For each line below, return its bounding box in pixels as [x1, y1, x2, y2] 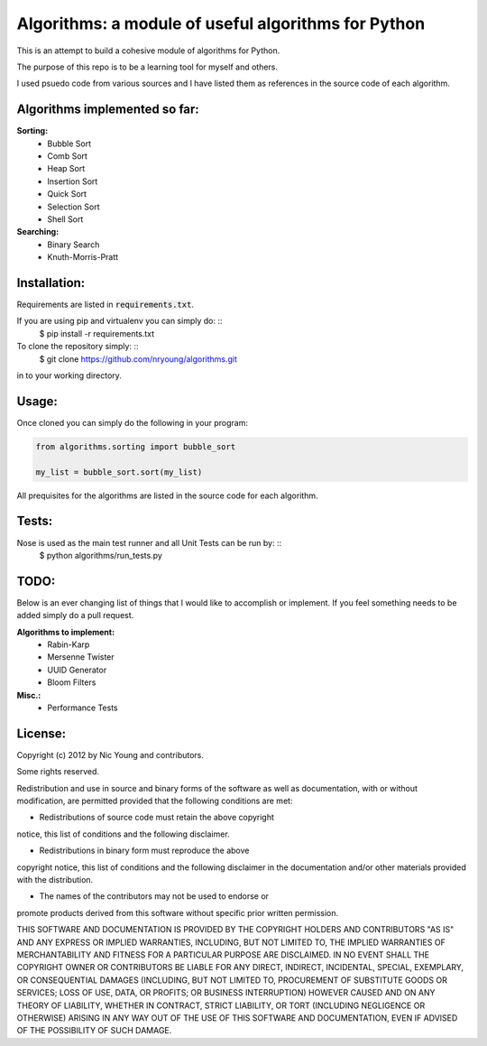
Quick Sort [47, 189, 87, 199]
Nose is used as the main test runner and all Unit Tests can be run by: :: [16, 537, 282, 548]
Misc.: [16, 690, 41, 700]
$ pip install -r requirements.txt [39, 328, 155, 338]
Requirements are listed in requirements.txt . [16, 299, 194, 310]
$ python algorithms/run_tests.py [39, 550, 162, 560]
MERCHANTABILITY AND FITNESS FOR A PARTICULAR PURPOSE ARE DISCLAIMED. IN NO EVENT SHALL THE [16, 949, 430, 960]
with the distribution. [16, 875, 94, 885]
